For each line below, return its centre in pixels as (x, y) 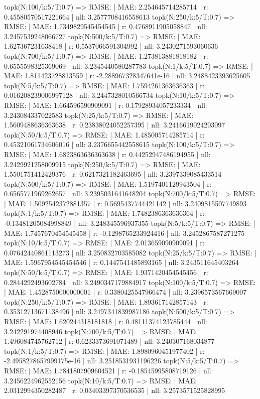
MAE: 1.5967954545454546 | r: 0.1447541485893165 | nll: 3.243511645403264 (121, 262)
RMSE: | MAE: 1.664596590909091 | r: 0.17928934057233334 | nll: (106, 105)
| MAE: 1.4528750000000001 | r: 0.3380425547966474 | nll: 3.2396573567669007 (125, 292)
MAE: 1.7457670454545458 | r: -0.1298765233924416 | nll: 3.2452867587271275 (124, 233)
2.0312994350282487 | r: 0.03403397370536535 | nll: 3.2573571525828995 (115, 390)
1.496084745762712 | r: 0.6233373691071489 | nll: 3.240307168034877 (109, 341)
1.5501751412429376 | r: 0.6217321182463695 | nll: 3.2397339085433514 (113, 174)
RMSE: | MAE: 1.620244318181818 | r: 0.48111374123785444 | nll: (106, 321)
